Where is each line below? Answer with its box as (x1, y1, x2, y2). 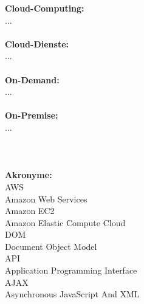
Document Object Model (5, 240, 97, 252)
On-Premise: (5, 109, 58, 122)
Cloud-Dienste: (5, 37, 69, 50)
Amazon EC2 (5, 204, 55, 217)
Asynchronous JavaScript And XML (5, 288, 140, 300)
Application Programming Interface (5, 264, 137, 277)
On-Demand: (5, 73, 60, 86)
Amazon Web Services (5, 192, 87, 205)
